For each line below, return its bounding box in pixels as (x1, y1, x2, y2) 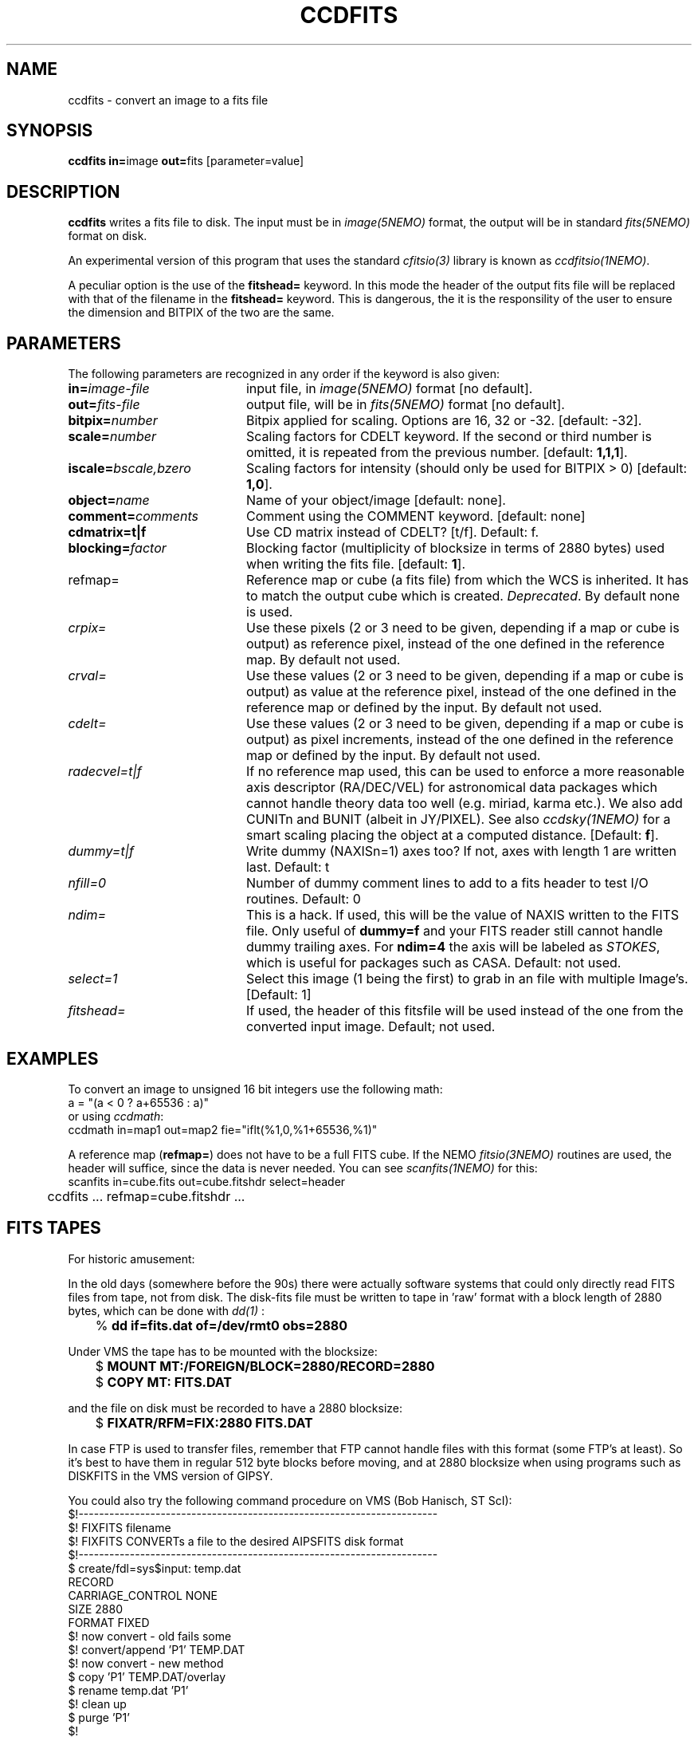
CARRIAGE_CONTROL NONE (68, 1588, 218, 1602)
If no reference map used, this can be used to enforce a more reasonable (245, 763, 685, 780)
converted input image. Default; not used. (245, 1018, 496, 1035)
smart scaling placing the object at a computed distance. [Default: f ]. (245, 827, 659, 844)
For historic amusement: (68, 1251, 195, 1266)
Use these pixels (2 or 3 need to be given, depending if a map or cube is (245, 620, 680, 636)
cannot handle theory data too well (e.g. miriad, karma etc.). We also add (245, 795, 683, 812)
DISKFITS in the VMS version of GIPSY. (68, 1468, 273, 1483)
